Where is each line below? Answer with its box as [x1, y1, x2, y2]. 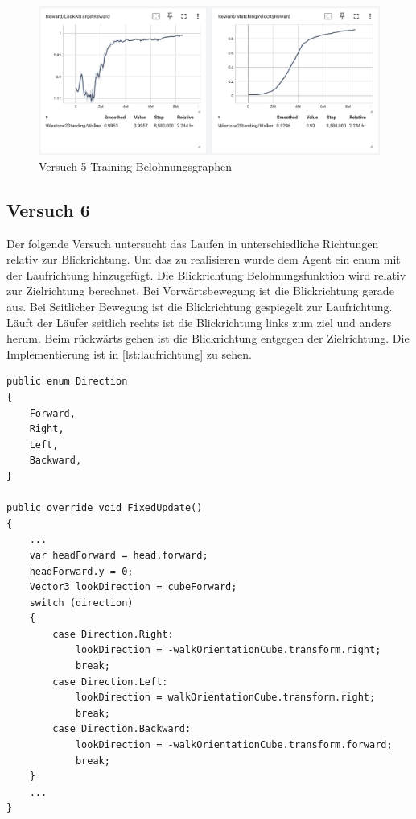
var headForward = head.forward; [29, 549, 208, 561]
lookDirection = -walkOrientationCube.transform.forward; [75, 739, 393, 751]
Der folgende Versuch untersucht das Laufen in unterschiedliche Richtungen [6, 235, 379, 252]
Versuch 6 [6, 197, 90, 222]
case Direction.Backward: [52, 723, 192, 735]
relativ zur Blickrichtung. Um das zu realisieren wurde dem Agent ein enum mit [6, 251, 401, 268]
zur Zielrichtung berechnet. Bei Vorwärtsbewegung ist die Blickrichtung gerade [6, 282, 394, 299]
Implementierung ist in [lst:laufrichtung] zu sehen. [6, 345, 252, 362]
